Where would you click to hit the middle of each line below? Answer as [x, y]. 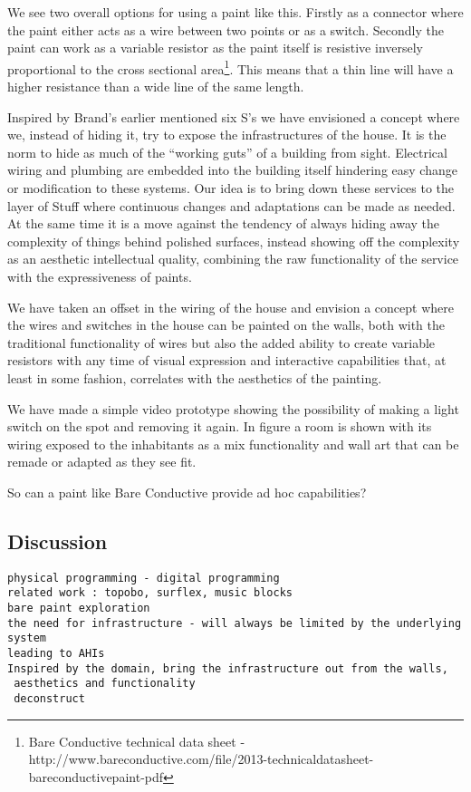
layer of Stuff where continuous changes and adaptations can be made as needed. [231, 205]
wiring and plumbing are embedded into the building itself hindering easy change [232, 170]
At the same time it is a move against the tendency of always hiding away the [224, 223]
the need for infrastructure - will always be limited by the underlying [235, 623]
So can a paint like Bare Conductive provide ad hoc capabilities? [187, 492]
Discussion [58, 541]
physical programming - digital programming [144, 578]
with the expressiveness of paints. [100, 276]
